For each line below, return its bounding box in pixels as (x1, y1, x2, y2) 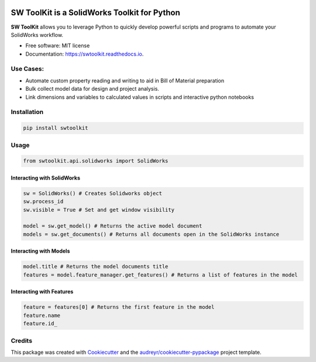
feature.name (23, 312, 61, 319)
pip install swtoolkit (23, 125, 88, 132)
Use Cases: (11, 65, 44, 73)
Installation (11, 108, 44, 116)
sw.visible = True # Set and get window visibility (23, 206, 175, 213)
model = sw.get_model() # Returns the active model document (23, 223, 202, 229)
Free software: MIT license (25, 42, 90, 49)
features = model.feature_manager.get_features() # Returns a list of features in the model (23, 271, 298, 278)
